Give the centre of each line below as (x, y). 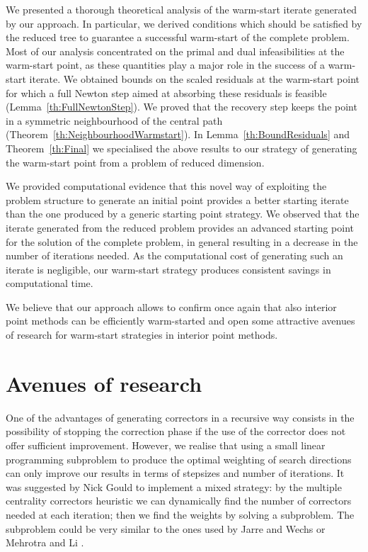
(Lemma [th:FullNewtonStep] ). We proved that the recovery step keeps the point (182, 107)
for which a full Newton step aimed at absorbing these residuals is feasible (166, 92)
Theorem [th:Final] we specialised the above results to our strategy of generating (182, 148)
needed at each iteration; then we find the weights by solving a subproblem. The (180, 514)
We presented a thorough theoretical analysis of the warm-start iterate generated (182, 9)
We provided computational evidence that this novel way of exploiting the (166, 186)
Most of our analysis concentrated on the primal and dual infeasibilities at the (175, 51)
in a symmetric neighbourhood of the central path (114, 120)
